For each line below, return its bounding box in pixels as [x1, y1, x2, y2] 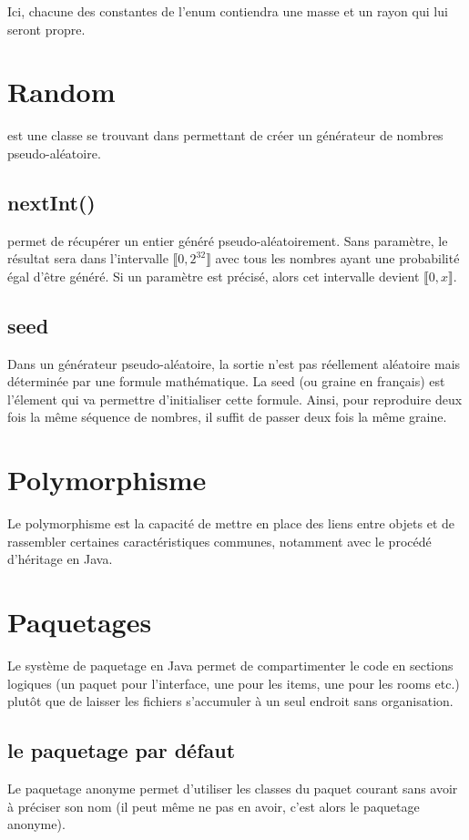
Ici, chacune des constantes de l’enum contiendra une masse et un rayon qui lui [7, 2, 448, 20]
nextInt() [7, 188, 96, 216]
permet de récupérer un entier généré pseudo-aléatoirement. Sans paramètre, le [7, 230, 448, 250]
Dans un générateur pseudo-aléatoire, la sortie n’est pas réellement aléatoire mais [7, 353, 461, 373]
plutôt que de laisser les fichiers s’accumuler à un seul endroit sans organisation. [7, 691, 454, 711]
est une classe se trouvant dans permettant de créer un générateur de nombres [7, 126, 444, 145]
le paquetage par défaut [7, 736, 236, 764]
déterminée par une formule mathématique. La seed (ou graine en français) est [7, 372, 445, 391]
